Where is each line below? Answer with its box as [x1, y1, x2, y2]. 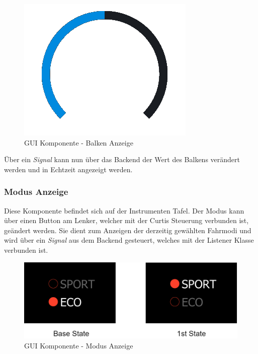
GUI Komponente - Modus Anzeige [24, 340, 133, 350]
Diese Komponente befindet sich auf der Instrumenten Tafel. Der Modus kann [4, 205, 244, 216]
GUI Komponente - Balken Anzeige [24, 137, 133, 148]
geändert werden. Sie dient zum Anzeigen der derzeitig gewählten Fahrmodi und [4, 225, 251, 235]
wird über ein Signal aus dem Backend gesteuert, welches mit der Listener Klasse [4, 235, 254, 245]
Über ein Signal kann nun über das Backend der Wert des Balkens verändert [4, 154, 240, 165]
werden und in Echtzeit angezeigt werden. [4, 164, 133, 174]
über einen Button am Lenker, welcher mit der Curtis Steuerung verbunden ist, [4, 215, 249, 226]
